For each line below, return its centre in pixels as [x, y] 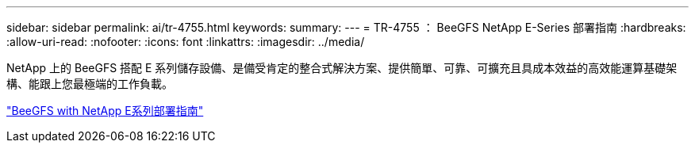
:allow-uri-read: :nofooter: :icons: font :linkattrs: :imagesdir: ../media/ [186, 42]
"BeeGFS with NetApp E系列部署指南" [105, 111]
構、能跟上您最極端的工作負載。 [90, 84]
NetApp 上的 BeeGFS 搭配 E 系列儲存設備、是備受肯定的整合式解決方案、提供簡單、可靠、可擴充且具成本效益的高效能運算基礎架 [342, 68]
